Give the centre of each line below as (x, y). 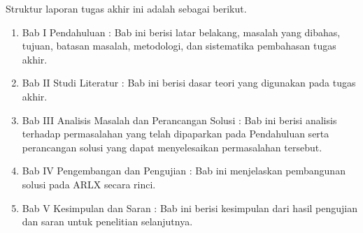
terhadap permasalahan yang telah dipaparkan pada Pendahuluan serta (176, 134)
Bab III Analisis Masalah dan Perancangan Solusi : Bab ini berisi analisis (179, 120)
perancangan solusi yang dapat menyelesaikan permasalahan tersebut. (172, 147)
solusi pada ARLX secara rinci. (89, 184)
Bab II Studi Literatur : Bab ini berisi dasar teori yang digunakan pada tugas (189, 83)
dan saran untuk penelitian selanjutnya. (107, 221)
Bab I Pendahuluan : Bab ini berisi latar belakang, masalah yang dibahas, (181, 32)
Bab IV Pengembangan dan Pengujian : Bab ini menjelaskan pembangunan (184, 171)
